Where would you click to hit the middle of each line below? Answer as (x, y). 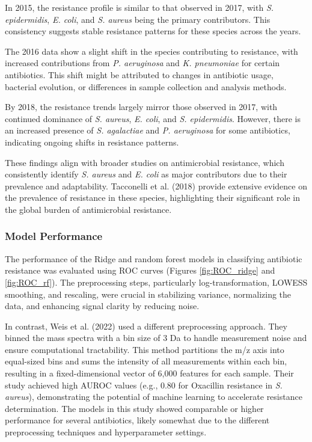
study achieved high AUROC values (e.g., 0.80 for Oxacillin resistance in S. (144, 385)
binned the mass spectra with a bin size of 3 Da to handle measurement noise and (156, 338)
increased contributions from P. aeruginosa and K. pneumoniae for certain (142, 63)
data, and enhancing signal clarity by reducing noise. (102, 306)
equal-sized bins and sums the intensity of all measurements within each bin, (146, 361)
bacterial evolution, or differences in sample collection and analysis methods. (146, 86)
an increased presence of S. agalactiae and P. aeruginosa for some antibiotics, (148, 130)
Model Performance (54, 236)
